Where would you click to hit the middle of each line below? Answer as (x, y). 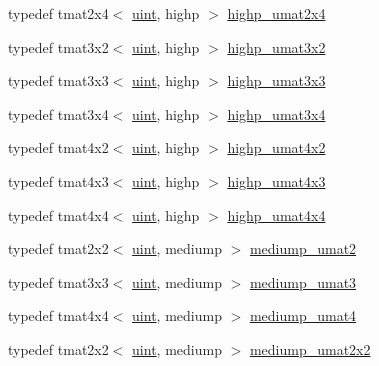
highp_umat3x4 (276, 113)
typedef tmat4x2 (58, 147)
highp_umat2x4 (276, 13)
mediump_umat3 (303, 281)
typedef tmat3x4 (58, 113)
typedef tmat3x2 (58, 46)
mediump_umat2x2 (310, 348)
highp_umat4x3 (276, 180)
